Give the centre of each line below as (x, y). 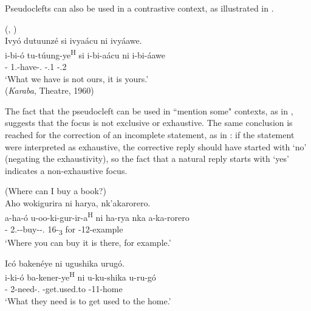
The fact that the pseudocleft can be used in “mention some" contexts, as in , (149, 110)
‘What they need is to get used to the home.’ (88, 300)
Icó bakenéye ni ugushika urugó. (65, 263)
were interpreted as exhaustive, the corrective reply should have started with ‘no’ (156, 146)
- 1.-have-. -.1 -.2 (36, 67)
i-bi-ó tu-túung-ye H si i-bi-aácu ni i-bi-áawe (85, 54)
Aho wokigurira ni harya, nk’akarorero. (78, 202)
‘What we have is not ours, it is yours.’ (77, 78)
